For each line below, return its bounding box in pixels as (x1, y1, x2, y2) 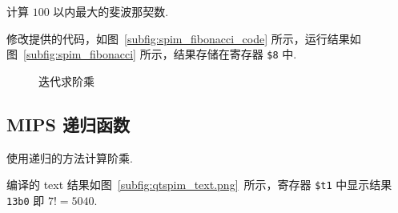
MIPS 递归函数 (6, 111, 131, 136)
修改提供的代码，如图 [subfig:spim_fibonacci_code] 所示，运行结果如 (6, 30, 361, 46)
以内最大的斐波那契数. (53, 3, 169, 19)
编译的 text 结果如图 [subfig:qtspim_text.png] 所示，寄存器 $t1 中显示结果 (6, 176, 392, 193)
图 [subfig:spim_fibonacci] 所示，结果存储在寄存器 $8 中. (6, 46, 297, 62)
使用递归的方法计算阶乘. (6, 149, 133, 166)
